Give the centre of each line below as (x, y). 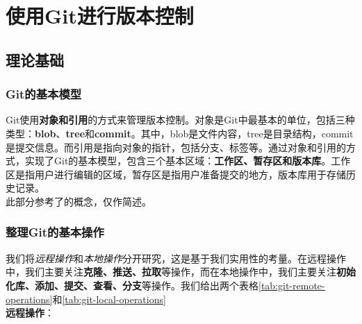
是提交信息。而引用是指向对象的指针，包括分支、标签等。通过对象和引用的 (176, 147)
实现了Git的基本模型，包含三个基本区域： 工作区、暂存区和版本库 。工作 (188, 161)
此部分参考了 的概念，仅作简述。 (79, 201)
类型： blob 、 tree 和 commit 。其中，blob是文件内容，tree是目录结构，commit (180, 133)
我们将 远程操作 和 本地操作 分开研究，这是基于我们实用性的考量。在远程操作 (176, 258)
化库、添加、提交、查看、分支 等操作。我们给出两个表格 (132, 285)
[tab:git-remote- (292, 285)
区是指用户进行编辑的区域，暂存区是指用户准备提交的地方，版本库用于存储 (176, 174)
